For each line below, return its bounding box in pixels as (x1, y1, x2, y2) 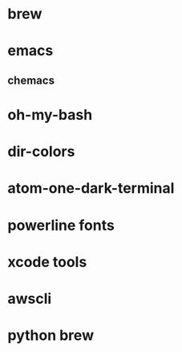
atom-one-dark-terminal (7, 179, 175, 198)
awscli (7, 289, 52, 308)
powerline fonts (7, 216, 115, 234)
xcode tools (7, 252, 87, 271)
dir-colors (7, 142, 75, 161)
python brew (7, 326, 94, 345)
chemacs (7, 73, 55, 87)
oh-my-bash (7, 105, 93, 124)
